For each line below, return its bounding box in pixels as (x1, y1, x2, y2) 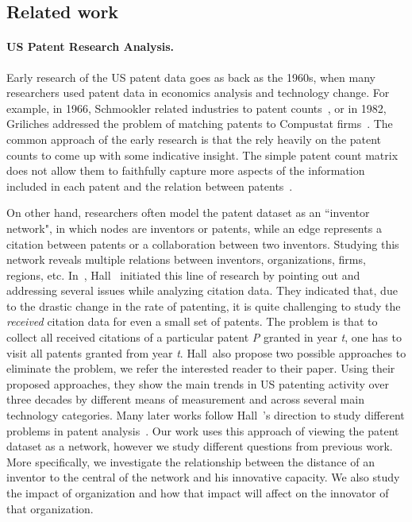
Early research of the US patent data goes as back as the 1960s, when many (6, 68, 375, 85)
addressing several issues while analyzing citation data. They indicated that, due (6, 282, 398, 299)
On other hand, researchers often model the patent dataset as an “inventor (6, 204, 370, 221)
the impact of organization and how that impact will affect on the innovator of (6, 485, 389, 501)
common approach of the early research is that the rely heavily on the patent (6, 130, 382, 147)
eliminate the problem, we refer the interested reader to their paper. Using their (6, 360, 395, 377)
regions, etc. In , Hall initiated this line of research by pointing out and (6, 266, 360, 283)
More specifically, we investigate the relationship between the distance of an (6, 453, 375, 470)
